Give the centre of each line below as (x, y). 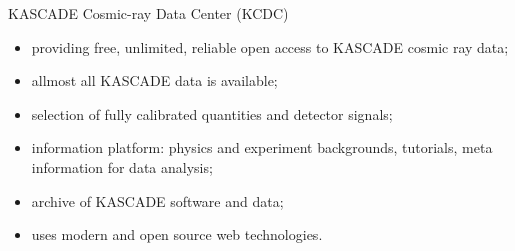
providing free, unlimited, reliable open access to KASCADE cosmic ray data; (270, 46)
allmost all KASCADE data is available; (154, 80)
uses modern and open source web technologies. (177, 234)
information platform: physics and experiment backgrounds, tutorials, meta (262, 147)
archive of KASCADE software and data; (157, 200)
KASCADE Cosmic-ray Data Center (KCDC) (148, 13)
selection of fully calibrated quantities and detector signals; (212, 113)
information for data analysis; (122, 166)
